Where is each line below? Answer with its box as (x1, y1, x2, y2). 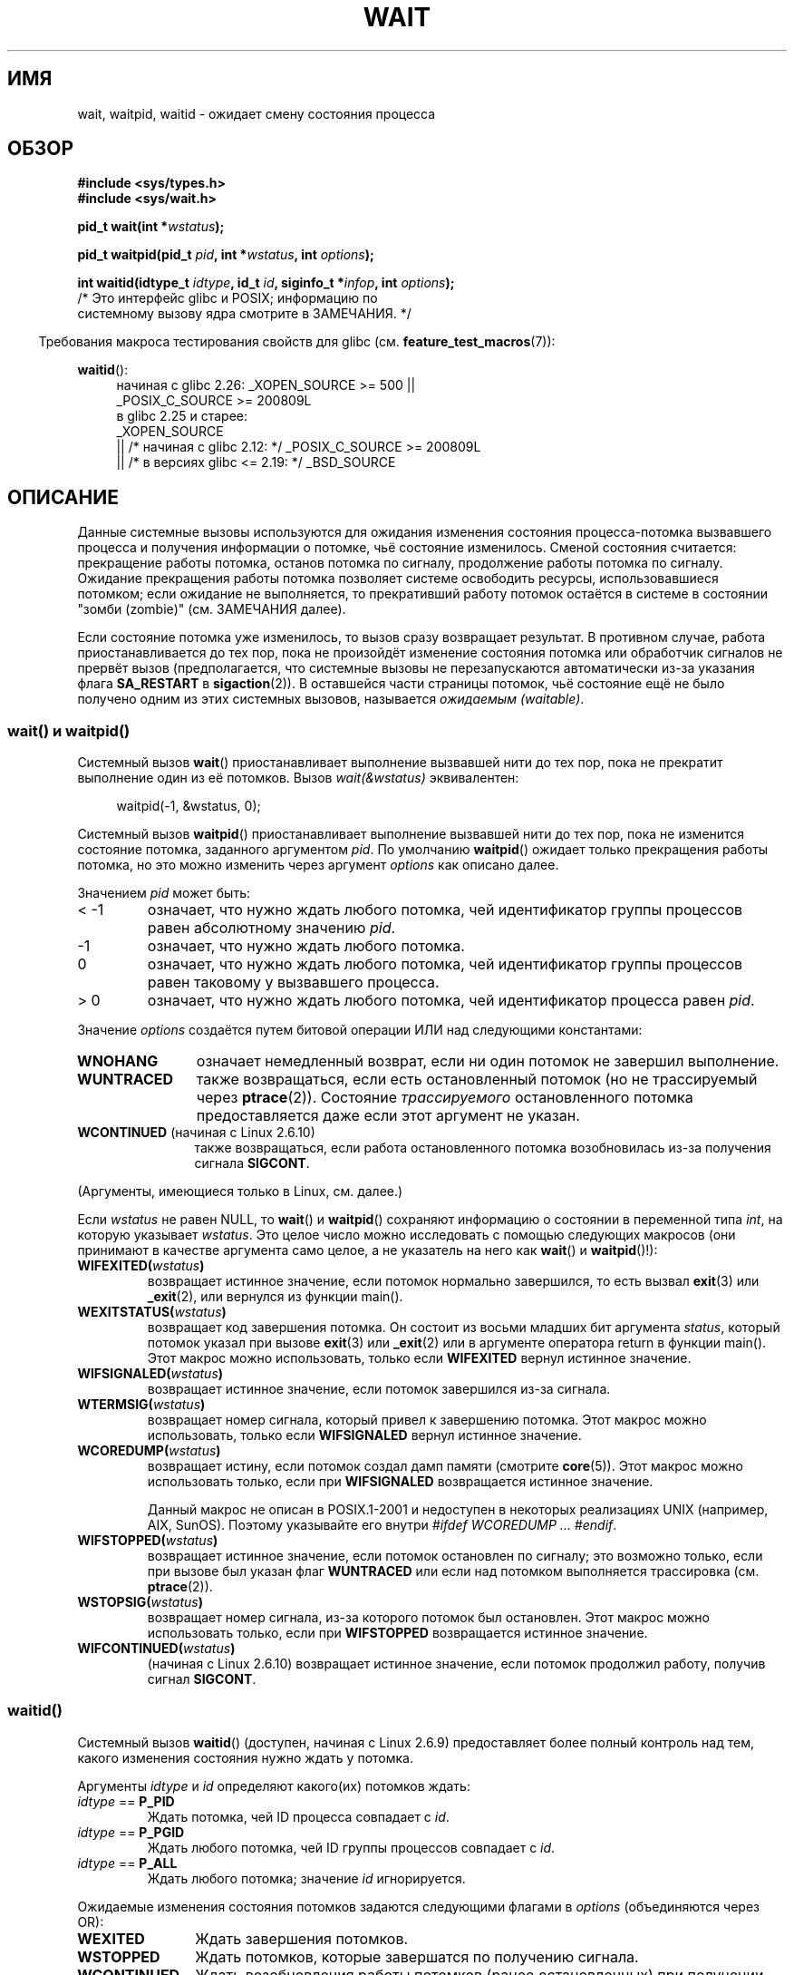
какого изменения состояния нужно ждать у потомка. (77, 1749, 413, 1766)
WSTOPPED (77, 1947, 160, 1966)
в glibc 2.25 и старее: (116, 408, 247, 424)
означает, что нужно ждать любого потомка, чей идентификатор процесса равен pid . (147, 991, 755, 1010)
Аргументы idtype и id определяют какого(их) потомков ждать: (77, 1777, 470, 1794)
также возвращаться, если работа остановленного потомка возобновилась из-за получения (194, 1140, 771, 1156)
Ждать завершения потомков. (195, 1929, 409, 1948)
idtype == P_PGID (77, 1824, 185, 1840)
